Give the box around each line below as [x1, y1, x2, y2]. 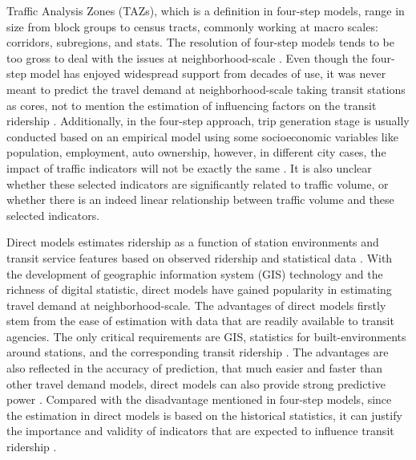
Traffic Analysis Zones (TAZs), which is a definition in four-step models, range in [6, 2, 405, 18]
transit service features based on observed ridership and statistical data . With [6, 249, 393, 266]
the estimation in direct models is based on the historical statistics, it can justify [6, 406, 402, 423]
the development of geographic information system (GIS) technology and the [6, 265, 383, 282]
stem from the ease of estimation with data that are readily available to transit [6, 312, 394, 329]
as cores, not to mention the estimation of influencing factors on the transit [6, 96, 377, 113]
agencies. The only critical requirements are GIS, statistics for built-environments [6, 328, 406, 344]
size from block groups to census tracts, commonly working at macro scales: [6, 18, 378, 35]
